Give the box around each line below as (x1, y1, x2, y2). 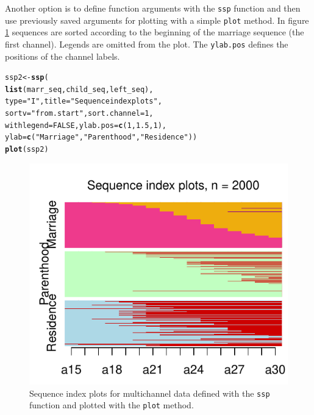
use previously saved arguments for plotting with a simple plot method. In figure (5, 13, 309, 26)
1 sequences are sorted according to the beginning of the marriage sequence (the (5, 26, 304, 38)
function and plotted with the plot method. (29, 399, 194, 411)
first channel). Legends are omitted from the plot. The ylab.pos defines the (5, 37, 288, 50)
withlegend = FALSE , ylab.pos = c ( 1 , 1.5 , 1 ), (5, 121, 167, 130)
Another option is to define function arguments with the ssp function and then (5, 2, 301, 14)
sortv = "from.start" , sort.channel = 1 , (5, 109, 154, 118)
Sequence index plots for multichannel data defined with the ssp (29, 386, 270, 399)
